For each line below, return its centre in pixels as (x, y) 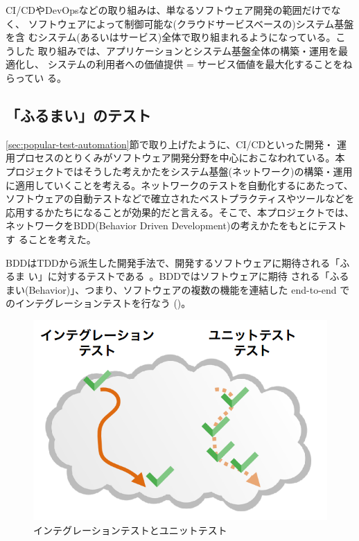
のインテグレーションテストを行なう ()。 (98, 303)
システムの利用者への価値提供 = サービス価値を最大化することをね (200, 64)
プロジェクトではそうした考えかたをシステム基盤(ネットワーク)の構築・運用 (179, 171)
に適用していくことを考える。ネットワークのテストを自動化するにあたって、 (179, 185)
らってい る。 (36, 77)
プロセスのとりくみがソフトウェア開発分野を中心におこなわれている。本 (180, 158)
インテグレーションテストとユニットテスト (130, 530)
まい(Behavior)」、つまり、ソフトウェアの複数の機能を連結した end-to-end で (178, 289)
